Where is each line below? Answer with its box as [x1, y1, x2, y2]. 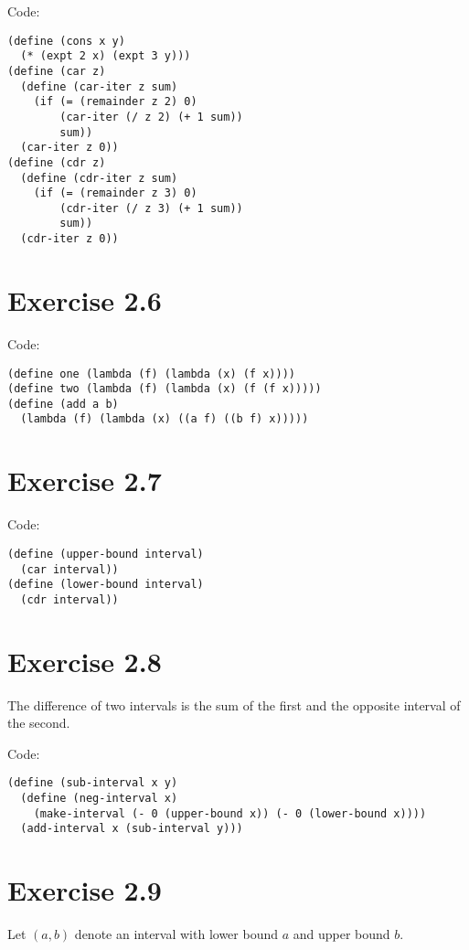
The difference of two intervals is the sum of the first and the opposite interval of [7, 695, 461, 714]
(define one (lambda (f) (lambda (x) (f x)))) [7, 367, 295, 380]
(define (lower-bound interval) [7, 578, 204, 592]
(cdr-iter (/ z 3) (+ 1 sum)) [59, 201, 243, 215]
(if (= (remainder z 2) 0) [33, 95, 197, 109]
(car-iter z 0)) [20, 141, 119, 155]
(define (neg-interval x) [20, 792, 178, 806]
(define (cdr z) [7, 155, 106, 169]
